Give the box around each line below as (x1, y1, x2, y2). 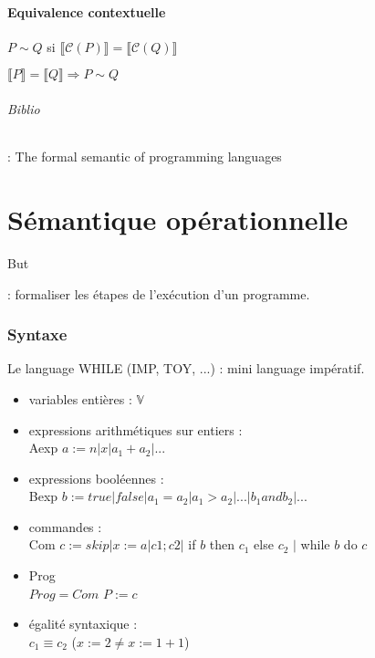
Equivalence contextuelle (7, 2, 166, 21)
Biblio (7, 99, 40, 118)
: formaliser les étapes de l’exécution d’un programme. (7, 284, 310, 303)
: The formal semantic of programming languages (7, 147, 282, 166)
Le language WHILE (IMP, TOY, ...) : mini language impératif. (7, 359, 365, 378)
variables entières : (28, 389, 132, 408)
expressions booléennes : (28, 468, 164, 487)
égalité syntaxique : (28, 614, 138, 633)
